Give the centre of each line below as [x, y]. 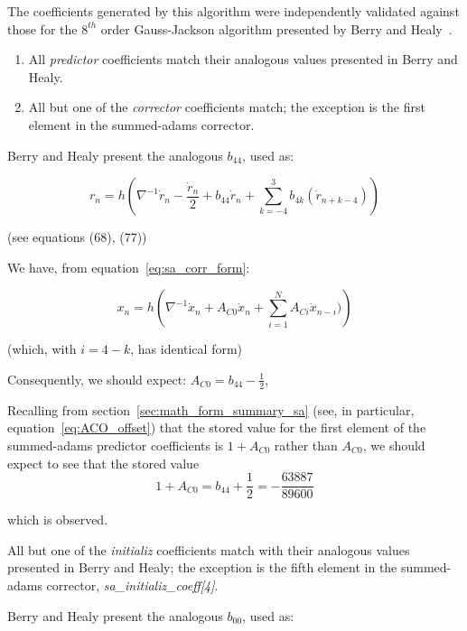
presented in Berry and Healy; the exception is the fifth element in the [202, 567]
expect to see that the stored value [103, 463]
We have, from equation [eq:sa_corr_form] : [129, 267]
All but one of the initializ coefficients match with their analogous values [209, 549]
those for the [42, 28]
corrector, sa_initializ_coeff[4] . [132, 585]
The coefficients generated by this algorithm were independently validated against [233, 11]
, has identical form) [187, 349]
